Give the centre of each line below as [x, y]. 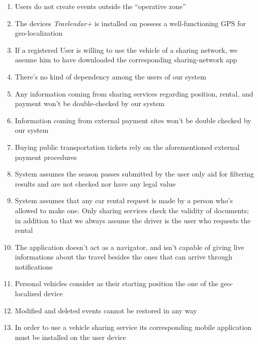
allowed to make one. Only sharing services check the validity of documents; [132, 210]
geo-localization [39, 33]
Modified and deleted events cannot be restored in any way [106, 310]
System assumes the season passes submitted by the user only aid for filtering [134, 174]
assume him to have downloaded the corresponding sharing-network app [126, 60]
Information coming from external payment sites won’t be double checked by [133, 120]
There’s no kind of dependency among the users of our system [110, 76]
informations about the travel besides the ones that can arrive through [123, 257]
